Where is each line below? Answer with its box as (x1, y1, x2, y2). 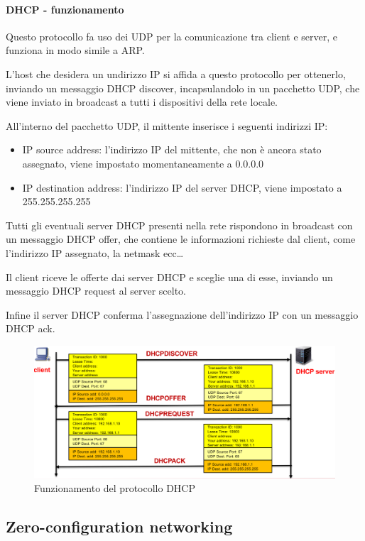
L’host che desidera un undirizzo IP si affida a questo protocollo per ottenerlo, (6, 66, 346, 81)
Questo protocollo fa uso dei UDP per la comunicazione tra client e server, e (6, 28, 338, 43)
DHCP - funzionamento (6, 1, 124, 16)
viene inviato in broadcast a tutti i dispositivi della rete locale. (6, 94, 278, 109)
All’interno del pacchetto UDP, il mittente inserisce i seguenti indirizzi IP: (6, 118, 328, 133)
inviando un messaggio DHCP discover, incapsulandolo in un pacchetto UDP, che (6, 80, 360, 95)
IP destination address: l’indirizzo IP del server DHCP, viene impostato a (22, 180, 342, 195)
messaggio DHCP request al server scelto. (6, 283, 187, 298)
